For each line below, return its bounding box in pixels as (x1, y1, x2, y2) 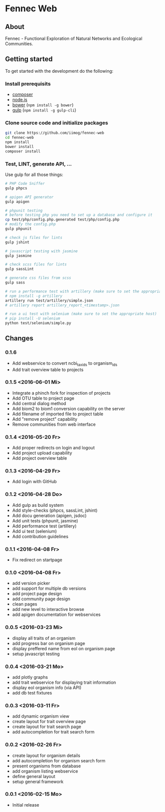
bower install (5, 145, 34, 149)
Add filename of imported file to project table (12, 411, 104, 417)
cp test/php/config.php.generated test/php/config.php (5, 217, 120, 222)
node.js (12, 97, 28, 103)
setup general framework (12, 779, 64, 784)
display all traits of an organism (12, 635, 76, 641)
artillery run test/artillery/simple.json (5, 298, 93, 303)
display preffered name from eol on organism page (12, 645, 115, 651)
